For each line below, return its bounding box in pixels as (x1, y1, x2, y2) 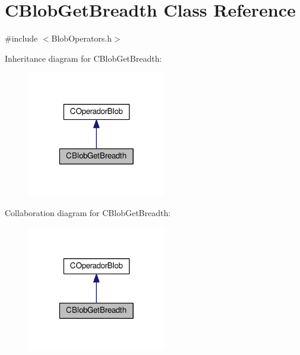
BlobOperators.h (51, 32, 112, 45)
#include (5, 32, 38, 45)
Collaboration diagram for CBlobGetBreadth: (5, 206, 171, 218)
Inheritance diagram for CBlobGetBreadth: (5, 52, 162, 64)
